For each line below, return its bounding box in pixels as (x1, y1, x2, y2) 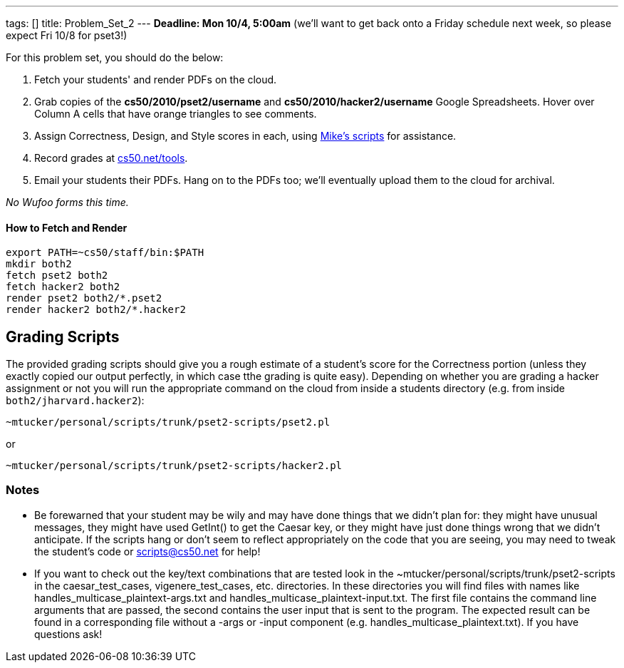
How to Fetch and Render (6, 221, 128, 234)
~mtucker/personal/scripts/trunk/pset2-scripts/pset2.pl (6, 416, 331, 428)
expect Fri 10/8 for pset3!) (6, 29, 128, 41)
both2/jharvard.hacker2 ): (6, 394, 145, 407)
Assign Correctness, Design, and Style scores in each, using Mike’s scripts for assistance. (34, 130, 457, 142)
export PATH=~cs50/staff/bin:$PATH (6, 247, 204, 259)
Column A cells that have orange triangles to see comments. (34, 108, 317, 120)
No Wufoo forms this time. (6, 196, 129, 208)
